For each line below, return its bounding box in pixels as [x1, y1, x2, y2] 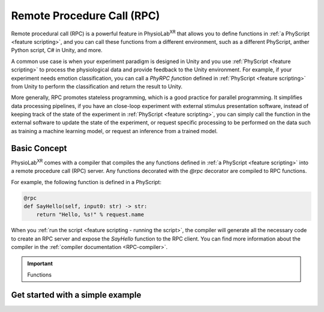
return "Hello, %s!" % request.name [36, 211, 144, 218]
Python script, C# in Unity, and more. [11, 47, 103, 54]
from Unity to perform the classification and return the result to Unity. [11, 83, 183, 90]
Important [27, 260, 53, 267]
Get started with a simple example [11, 290, 142, 300]
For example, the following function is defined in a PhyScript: [11, 178, 162, 185]
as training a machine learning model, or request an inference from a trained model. [11, 127, 218, 134]
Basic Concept [11, 143, 67, 153]
